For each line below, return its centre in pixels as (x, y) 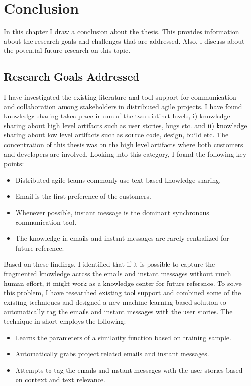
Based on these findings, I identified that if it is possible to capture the (109, 264)
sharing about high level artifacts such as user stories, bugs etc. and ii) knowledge (125, 125)
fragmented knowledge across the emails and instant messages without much (117, 274)
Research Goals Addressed (72, 76)
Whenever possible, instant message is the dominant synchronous (112, 212)
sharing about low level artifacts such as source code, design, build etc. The (116, 135)
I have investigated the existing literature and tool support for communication (120, 97)
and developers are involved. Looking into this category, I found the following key (125, 154)
